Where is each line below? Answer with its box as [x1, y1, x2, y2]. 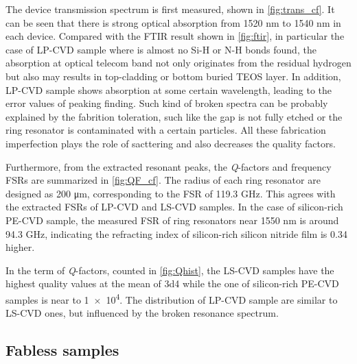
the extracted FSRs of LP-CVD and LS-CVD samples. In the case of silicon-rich [5, 199, 343, 214]
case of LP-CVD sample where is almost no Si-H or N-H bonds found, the [5, 42, 316, 56]
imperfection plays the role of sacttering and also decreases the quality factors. [5, 136, 336, 150]
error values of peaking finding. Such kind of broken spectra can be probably [5, 96, 328, 110]
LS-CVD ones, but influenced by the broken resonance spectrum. [5, 306, 279, 320]
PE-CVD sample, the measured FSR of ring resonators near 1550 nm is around [5, 213, 339, 227]
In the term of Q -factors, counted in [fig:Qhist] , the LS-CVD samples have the [5, 263, 334, 277]
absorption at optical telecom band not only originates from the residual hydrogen [5, 56, 352, 70]
